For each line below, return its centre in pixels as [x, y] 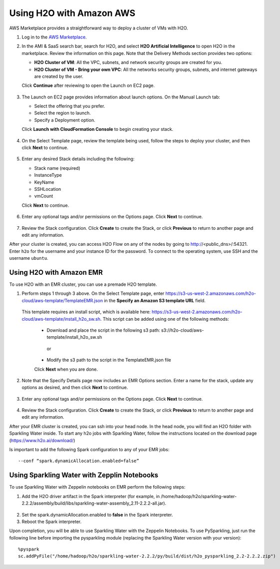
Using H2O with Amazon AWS [72, 13]
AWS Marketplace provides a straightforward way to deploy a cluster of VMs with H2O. [99, 28]
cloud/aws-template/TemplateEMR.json [62, 300]
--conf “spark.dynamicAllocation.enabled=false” [79, 461]
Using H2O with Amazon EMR [56, 272]
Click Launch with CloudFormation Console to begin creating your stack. [98, 129]
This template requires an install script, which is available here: [86, 312]
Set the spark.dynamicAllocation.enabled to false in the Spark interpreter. [97, 515]
